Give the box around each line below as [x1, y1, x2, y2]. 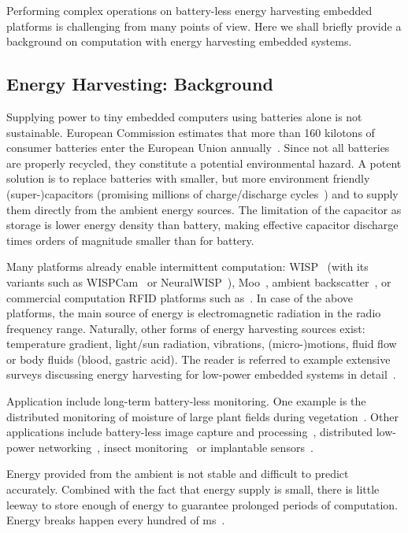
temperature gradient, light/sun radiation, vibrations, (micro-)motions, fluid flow [6, 335, 397, 352]
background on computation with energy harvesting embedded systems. [6, 33, 352, 50]
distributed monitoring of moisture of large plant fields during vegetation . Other [6, 408, 399, 424]
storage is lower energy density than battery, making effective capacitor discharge [6, 217, 399, 233]
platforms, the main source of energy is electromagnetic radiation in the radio [6, 305, 381, 321]
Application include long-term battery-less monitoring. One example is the [6, 393, 366, 409]
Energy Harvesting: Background [6, 72, 273, 96]
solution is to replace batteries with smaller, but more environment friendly [6, 170, 370, 187]
